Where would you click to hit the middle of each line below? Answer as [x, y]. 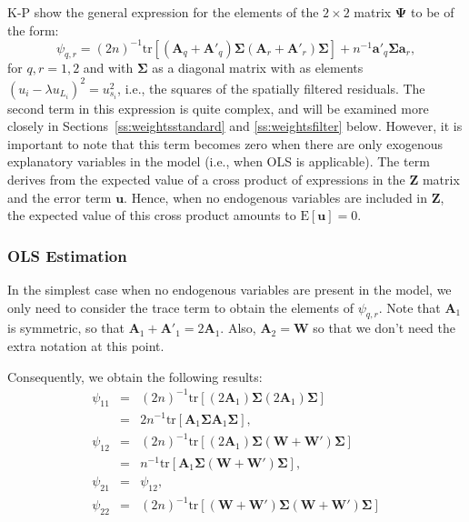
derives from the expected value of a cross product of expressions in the [206, 179]
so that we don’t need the [384, 328]
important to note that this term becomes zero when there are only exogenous [225, 143]
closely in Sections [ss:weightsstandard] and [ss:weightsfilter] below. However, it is [235, 126]
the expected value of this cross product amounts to [152, 215]
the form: [33, 30]
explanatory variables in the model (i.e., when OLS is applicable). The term [219, 161]
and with [108, 68]
